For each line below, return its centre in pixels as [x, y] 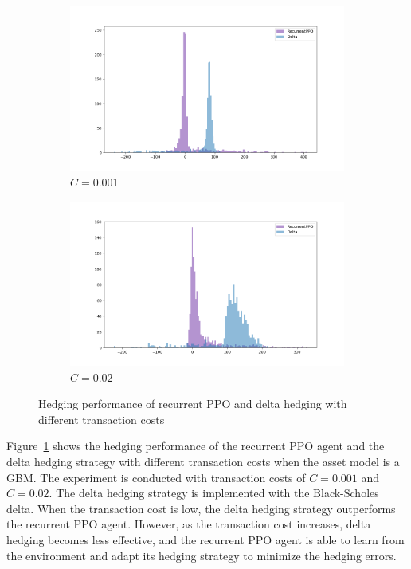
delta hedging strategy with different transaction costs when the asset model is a [203, 461]
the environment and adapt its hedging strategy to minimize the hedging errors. [202, 555]
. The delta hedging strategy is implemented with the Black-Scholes [214, 493]
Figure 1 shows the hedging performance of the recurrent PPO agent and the [196, 446]
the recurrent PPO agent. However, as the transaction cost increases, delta [189, 524]
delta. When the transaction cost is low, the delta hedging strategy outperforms [201, 508]
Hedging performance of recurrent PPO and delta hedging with [193, 404]
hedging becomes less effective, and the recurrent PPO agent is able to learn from [205, 539]
